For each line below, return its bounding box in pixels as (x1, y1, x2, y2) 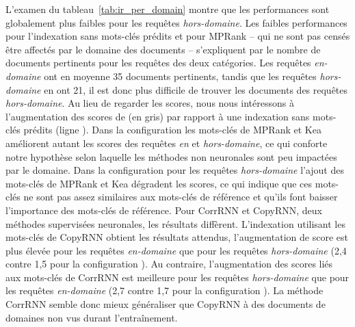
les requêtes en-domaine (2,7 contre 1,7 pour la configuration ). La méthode (5, 283, 324, 298)
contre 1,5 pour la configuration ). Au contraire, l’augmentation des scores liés (5, 257, 333, 271)
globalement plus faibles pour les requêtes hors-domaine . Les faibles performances (5, 15, 347, 29)
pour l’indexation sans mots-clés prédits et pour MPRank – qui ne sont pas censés (5, 29, 350, 43)
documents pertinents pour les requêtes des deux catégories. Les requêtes (5, 55, 311, 70)
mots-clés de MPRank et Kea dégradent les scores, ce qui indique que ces (5, 176, 313, 190)
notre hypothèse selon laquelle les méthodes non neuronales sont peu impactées (5, 149, 337, 163)
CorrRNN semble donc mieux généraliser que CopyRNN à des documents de (5, 297, 326, 311)
